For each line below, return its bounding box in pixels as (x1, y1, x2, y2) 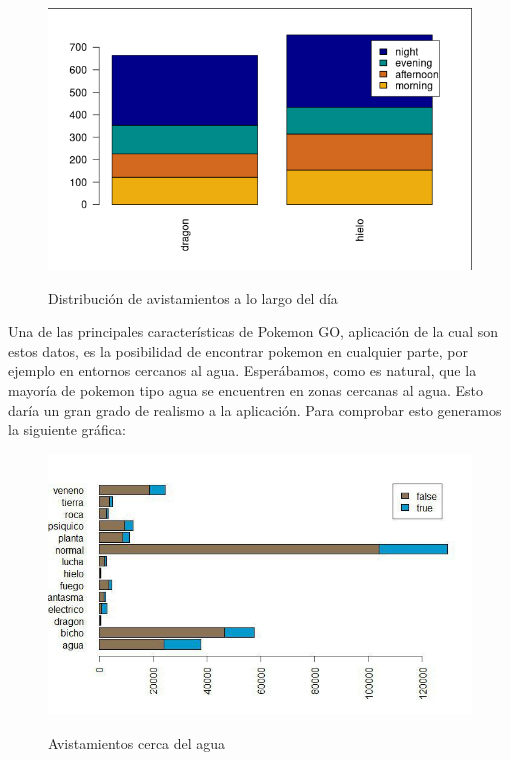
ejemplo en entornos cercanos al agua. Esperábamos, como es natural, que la (8, 360, 477, 381)
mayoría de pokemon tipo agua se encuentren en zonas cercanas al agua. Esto (8, 380, 484, 401)
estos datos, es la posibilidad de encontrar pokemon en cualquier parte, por (8, 340, 468, 361)
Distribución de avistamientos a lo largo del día (48, 287, 338, 308)
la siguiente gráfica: (8, 419, 126, 440)
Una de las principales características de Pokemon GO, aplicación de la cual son (8, 321, 498, 342)
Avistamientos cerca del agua (48, 733, 226, 754)
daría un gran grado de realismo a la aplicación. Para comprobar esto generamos (8, 399, 502, 420)
